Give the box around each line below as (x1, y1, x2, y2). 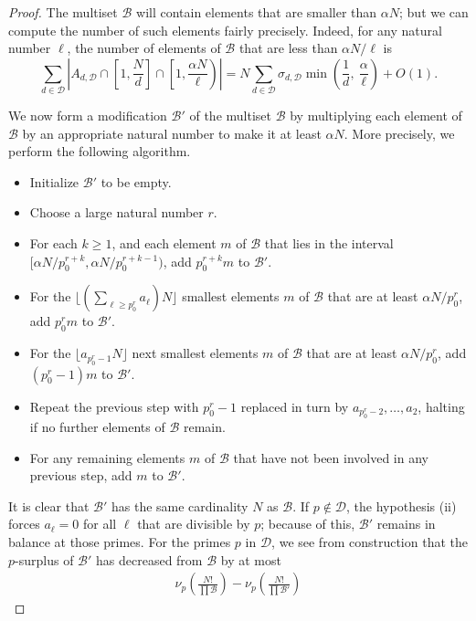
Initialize (29, 172, 79, 191)
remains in (376, 514, 436, 533)
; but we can (399, 3, 469, 21)
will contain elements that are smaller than (136, 3, 377, 21)
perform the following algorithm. (8, 142, 191, 161)
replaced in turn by (240, 396, 349, 416)
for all (82, 514, 117, 533)
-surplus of (15, 550, 74, 569)
